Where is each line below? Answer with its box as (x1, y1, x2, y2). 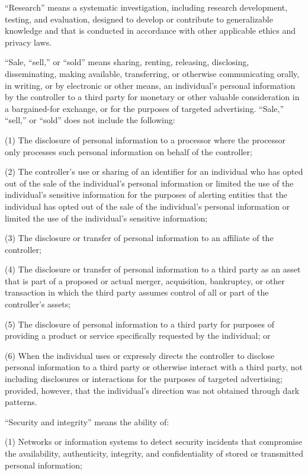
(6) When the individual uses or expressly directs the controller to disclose (5, 349, 275, 361)
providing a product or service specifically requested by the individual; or (5, 329, 271, 342)
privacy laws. (5, 36, 52, 48)
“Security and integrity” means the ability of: (5, 415, 169, 428)
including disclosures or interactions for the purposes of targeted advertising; (5, 373, 283, 385)
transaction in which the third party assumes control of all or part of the (5, 286, 269, 299)
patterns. (5, 396, 37, 408)
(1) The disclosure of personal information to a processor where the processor (5, 133, 286, 146)
